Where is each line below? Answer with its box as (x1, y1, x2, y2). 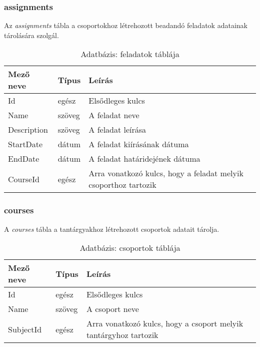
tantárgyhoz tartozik (86, 329, 158, 341)
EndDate (8, 153, 39, 165)
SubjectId (8, 323, 42, 335)
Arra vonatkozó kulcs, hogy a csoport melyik (86, 317, 243, 329)
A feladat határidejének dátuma (88, 153, 200, 165)
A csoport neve (86, 303, 139, 315)
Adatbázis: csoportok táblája (79, 242, 180, 254)
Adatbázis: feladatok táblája (80, 48, 179, 60)
